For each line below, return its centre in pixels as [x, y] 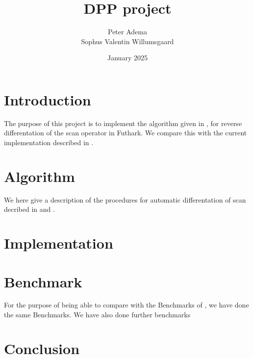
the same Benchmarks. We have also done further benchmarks [97, 315]
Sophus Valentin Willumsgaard [127, 41]
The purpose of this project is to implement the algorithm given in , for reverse [123, 123]
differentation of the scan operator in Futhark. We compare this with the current [126, 133]
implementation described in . [49, 142]
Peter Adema [127, 32]
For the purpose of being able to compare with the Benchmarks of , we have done [126, 305]
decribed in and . [29, 209]
